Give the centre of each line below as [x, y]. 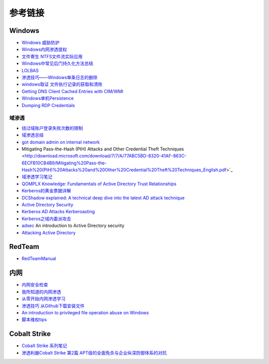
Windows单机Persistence [48, 98]
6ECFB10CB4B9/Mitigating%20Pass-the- [64, 163]
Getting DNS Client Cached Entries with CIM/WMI [72, 91]
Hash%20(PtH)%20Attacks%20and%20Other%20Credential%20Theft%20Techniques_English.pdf [124, 170]
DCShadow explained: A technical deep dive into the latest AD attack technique [103, 198]
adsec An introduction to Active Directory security [73, 226]
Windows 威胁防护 [41, 43]
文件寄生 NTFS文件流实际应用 [52, 56]
